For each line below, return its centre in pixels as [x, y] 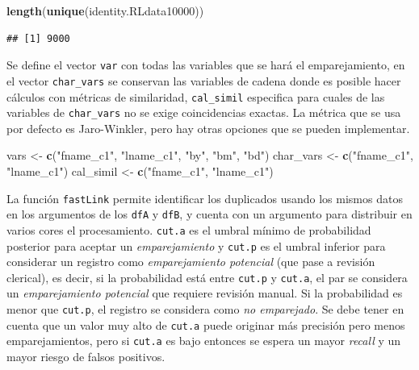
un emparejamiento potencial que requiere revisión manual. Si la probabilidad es [205, 293]
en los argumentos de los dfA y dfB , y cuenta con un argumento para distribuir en [209, 214]
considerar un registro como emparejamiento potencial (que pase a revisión [191, 262]
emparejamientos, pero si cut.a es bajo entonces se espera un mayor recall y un [204, 341]
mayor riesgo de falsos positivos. [86, 357]
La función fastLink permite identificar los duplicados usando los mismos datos [205, 198]
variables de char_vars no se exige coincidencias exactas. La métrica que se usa [204, 112]
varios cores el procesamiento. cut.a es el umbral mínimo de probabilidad [189, 229]
